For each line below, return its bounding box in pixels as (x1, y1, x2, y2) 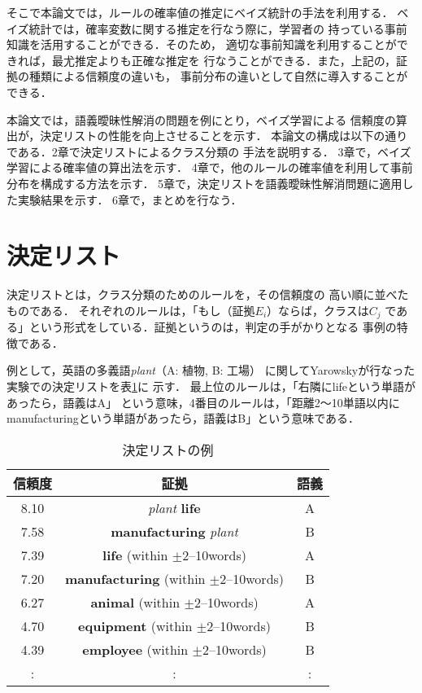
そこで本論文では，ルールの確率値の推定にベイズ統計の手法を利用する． (7, 4, 394, 20)
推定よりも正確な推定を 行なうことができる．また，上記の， (74, 51, 396, 68)
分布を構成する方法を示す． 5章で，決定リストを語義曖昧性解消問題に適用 (7, 174, 402, 191)
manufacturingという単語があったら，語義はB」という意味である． (7, 410, 360, 427)
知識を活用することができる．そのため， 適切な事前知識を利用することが (7, 36, 397, 53)
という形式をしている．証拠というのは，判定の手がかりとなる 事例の (28, 318, 397, 336)
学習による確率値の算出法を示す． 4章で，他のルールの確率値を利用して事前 (7, 159, 413, 176)
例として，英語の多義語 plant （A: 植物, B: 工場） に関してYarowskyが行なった (7, 362, 415, 379)
